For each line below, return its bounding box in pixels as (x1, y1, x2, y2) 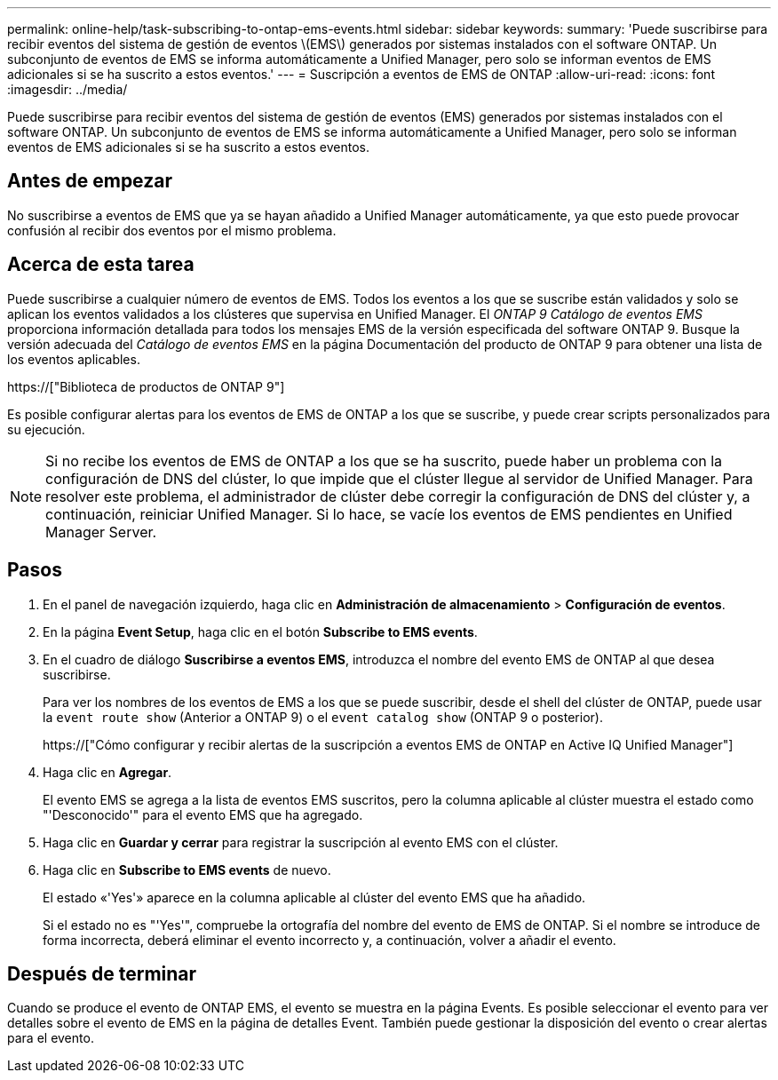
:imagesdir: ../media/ (7, 82, 128, 97)
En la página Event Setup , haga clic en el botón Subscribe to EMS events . (43, 623, 478, 639)
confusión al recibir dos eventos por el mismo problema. (7, 222, 337, 238)
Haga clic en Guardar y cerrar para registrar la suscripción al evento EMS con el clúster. (43, 834, 559, 850)
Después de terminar (7, 962, 197, 985)
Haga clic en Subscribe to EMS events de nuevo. (43, 862, 331, 877)
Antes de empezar (7, 170, 172, 193)
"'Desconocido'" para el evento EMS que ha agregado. (43, 806, 363, 822)
